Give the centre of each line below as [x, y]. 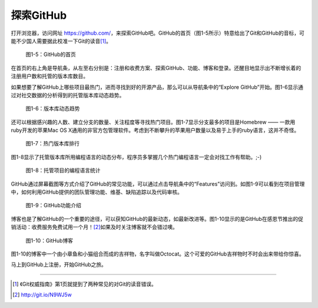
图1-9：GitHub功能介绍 [54, 206]
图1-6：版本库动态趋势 [53, 108]
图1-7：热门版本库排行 [52, 144]
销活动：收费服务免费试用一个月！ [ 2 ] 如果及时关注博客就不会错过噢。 [94, 227]
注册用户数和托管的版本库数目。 [49, 76]
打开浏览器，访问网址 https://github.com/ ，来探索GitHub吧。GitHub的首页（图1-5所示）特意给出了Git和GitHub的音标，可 [158, 33]
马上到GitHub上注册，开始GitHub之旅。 [59, 264]
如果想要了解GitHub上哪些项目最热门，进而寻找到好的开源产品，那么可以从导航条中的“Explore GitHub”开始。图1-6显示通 [157, 87]
